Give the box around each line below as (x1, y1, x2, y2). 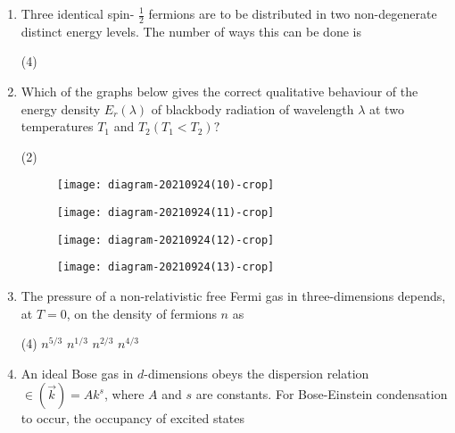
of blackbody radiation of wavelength (151, 99, 354, 118)
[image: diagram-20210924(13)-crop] (56, 261, 275, 274)
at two (369, 99, 404, 118)
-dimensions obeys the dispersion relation (144, 363, 369, 382)
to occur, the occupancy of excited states (21, 409, 245, 428)
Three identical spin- (21, 4, 135, 22)
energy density (21, 99, 101, 118)
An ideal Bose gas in (21, 363, 134, 382)
